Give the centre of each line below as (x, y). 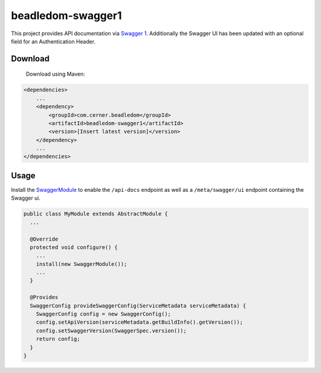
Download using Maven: (56, 74)
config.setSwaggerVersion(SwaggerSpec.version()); (111, 330)
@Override (44, 239)
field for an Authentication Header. (53, 41)
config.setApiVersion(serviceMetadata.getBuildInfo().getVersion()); (139, 322)
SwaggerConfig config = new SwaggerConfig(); (103, 314)
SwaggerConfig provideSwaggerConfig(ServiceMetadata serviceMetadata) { (138, 306)
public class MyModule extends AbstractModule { (96, 214)
